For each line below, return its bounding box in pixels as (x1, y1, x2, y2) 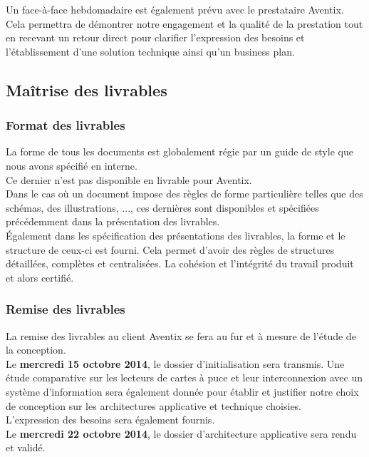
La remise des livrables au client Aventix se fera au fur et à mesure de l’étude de (6, 328, 356, 343)
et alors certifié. (6, 269, 74, 284)
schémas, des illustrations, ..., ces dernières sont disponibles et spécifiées (6, 200, 319, 215)
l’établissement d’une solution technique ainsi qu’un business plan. (6, 43, 295, 58)
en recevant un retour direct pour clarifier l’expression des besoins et (6, 30, 305, 45)
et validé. (6, 440, 46, 455)
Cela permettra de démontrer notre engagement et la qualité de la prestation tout (6, 16, 363, 31)
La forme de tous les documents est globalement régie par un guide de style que (6, 144, 353, 159)
